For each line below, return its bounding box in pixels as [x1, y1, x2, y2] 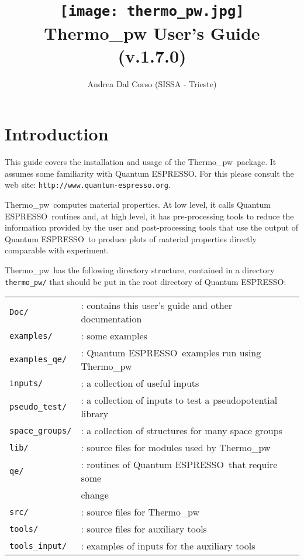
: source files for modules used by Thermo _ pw [81, 441, 271, 455]
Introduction [5, 122, 109, 146]
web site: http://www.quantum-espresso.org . [5, 178, 171, 191]
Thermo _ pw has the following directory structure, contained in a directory [5, 263, 275, 276]
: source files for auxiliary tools [81, 522, 207, 536]
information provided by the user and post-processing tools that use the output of [5, 221, 298, 233]
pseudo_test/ [9, 402, 67, 412]
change [81, 488, 109, 502]
